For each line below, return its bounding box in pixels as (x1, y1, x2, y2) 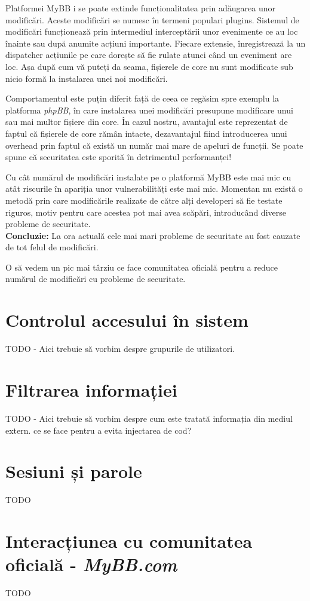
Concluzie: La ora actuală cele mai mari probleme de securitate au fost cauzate (5, 229, 300, 241)
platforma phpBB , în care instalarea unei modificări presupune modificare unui (5, 103, 293, 116)
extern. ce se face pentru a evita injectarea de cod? (5, 424, 192, 436)
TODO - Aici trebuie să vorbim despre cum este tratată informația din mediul (5, 412, 293, 424)
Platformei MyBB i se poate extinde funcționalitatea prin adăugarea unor (5, 2, 275, 14)
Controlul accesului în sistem (5, 308, 248, 332)
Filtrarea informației (5, 377, 177, 401)
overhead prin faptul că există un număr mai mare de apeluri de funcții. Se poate (5, 139, 303, 151)
